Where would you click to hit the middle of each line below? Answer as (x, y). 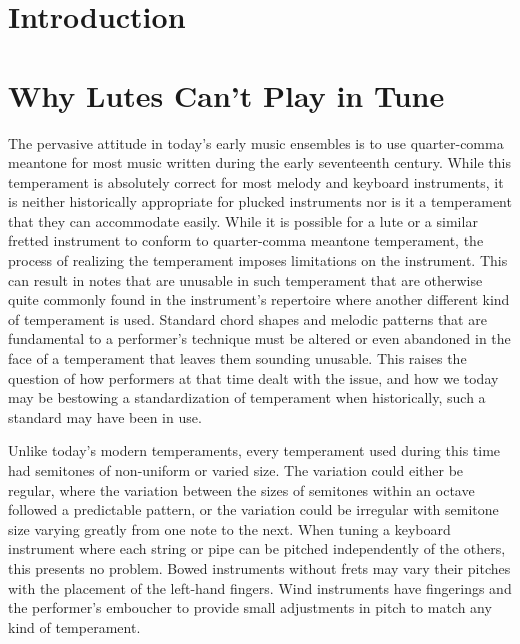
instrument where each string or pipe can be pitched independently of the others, (257, 548)
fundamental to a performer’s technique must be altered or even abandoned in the (259, 338)
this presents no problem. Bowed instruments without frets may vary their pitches (259, 567)
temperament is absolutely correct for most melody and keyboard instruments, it (256, 181)
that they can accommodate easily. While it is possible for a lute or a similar (243, 220)
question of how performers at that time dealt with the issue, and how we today (253, 377)
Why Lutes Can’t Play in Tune (226, 94)
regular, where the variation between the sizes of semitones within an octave (241, 489)
